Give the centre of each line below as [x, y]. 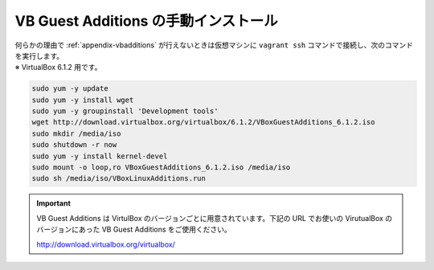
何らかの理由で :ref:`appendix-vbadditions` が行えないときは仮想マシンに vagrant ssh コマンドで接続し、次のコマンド [214, 45]
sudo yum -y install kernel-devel [100, 156]
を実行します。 [39, 55]
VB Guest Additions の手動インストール [147, 21]
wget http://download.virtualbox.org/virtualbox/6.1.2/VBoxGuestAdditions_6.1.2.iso [203, 122]
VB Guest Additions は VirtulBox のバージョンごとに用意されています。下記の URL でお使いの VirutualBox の [215, 218]
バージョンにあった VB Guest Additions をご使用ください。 [134, 230]
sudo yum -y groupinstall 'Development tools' [125, 111]
